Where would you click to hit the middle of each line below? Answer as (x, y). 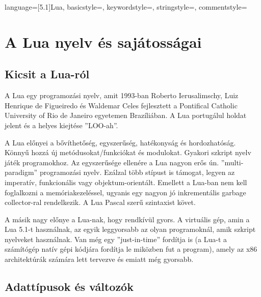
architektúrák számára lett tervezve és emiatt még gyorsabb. (99, 259)
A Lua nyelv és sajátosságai (103, 41)
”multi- (232, 162)
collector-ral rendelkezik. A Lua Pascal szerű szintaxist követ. (100, 202)
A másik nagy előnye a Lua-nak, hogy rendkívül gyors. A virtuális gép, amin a (127, 219)
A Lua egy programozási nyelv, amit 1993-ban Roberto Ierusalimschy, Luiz (122, 95)
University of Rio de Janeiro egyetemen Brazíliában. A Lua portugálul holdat (126, 115)
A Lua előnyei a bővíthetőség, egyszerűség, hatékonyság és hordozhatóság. (120, 142)
